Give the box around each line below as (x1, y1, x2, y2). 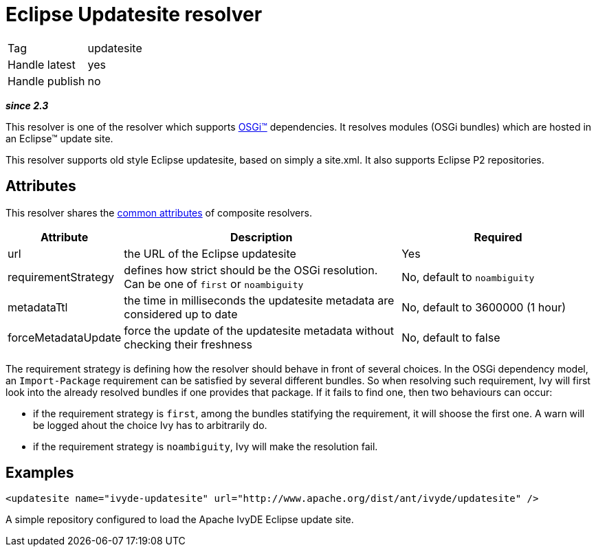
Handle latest (8, 57, 76, 71)
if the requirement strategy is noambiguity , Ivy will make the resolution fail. (33, 440, 378, 452)
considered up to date (124, 307, 238, 321)
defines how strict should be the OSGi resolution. (124, 263, 378, 277)
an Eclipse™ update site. (5, 132, 113, 144)
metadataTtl (8, 300, 68, 314)
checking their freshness (124, 337, 252, 351)
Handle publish (8, 74, 85, 88)
